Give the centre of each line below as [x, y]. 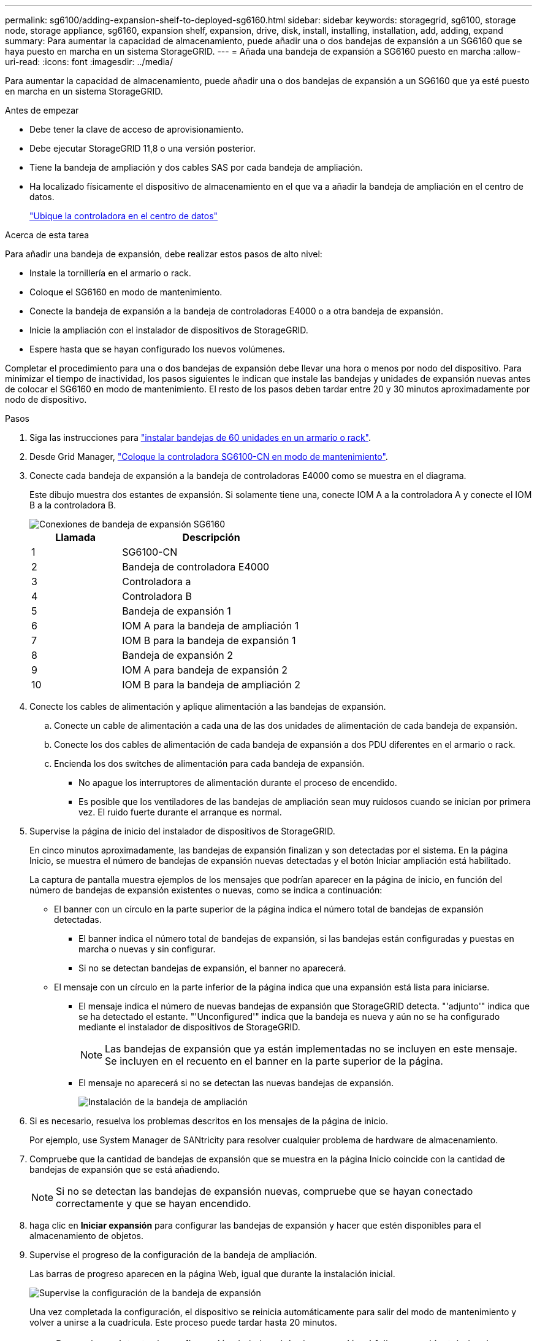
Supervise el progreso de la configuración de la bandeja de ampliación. [173, 1255]
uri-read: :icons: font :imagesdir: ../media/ [89, 62]
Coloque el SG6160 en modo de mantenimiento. [126, 292]
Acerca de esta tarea [47, 235]
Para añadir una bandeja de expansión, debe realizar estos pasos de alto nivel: [164, 254]
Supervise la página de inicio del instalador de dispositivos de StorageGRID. [182, 831]
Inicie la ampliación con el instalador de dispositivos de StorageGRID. [169, 330]
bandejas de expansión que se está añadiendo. [125, 1169]
